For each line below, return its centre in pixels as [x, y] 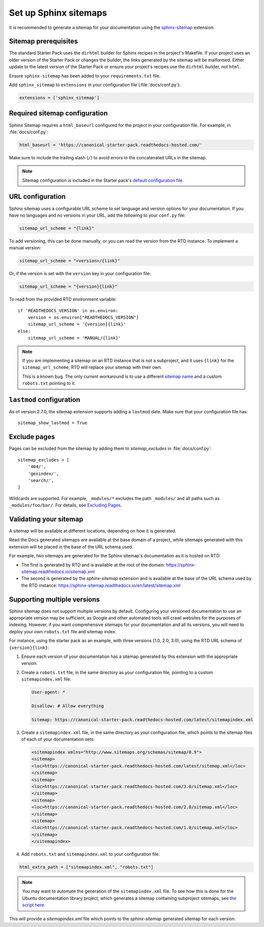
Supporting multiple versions [55, 599]
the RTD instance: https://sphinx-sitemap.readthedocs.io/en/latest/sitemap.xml [101, 585]
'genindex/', [43, 474]
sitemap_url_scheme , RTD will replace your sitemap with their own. [92, 367]
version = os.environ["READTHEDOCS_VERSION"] [83, 318]
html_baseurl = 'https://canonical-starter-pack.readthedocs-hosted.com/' [111, 145]
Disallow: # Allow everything [68, 706]
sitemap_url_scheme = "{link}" [57, 228]
